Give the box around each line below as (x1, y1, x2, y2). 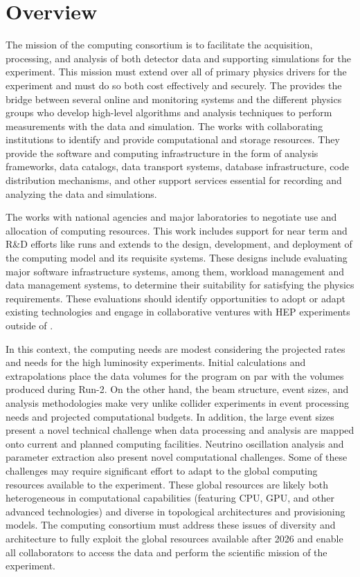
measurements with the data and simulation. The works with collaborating (6, 118, 323, 133)
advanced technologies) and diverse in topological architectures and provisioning (6, 504, 345, 518)
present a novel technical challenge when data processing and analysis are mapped (6, 423, 354, 437)
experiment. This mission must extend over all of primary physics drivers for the (6, 64, 347, 79)
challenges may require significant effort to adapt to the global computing (6, 463, 318, 477)
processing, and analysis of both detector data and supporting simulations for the (6, 51, 351, 65)
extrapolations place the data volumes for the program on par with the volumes (6, 368, 344, 383)
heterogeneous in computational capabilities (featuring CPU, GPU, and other (6, 491, 334, 505)
